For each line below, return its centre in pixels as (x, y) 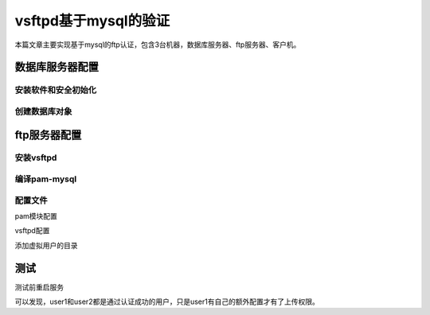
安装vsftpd (36, 157)
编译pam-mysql (46, 179)
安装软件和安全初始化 (56, 90)
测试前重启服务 (39, 287)
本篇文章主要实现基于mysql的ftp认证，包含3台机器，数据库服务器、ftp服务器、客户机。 (158, 45)
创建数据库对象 (43, 111)
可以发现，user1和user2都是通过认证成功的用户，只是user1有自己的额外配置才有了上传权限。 (167, 301)
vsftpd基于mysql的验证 (92, 21)
